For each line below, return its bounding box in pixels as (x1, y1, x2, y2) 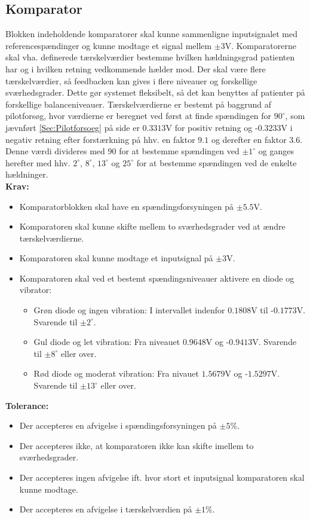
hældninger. (5, 168, 48, 181)
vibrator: (19, 283, 52, 296)
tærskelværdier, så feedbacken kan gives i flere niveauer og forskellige (5, 74, 257, 87)
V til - (251, 304, 274, 316)
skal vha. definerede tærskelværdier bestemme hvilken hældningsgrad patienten (5, 51, 295, 63)
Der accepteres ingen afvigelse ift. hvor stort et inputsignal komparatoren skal (19, 471, 305, 484)
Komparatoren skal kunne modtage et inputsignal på (19, 252, 213, 264)
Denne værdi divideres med (5, 145, 105, 157)
